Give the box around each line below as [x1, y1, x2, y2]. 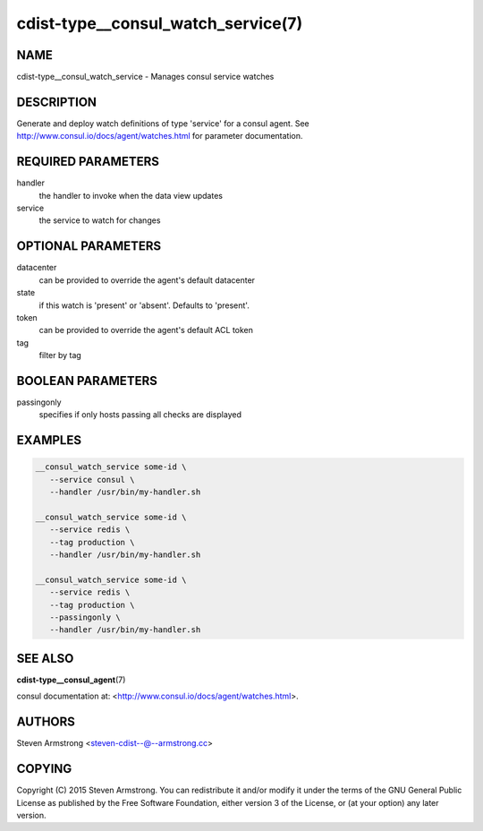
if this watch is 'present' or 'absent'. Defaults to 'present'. [38, 300, 250, 311]
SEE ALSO [16, 650, 74, 666]
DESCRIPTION [16, 94, 97, 109]
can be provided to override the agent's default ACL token [38, 325, 254, 336]
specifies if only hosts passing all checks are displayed [38, 409, 241, 420]
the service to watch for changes [38, 215, 161, 226]
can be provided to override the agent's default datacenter [38, 274, 255, 286]
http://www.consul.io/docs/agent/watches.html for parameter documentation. [16, 131, 303, 141]
